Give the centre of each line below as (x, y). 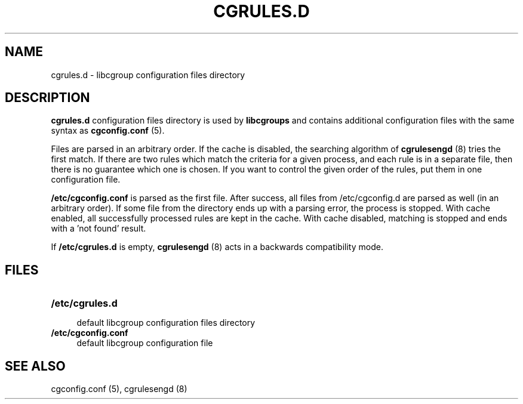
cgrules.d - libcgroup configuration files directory (148, 75)
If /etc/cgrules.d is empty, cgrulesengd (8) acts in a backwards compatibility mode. (217, 247)
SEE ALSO (35, 366)
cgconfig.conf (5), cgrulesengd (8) (119, 389)
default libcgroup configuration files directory (166, 323)
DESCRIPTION (47, 98)
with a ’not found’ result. (99, 229)
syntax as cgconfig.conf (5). (108, 131)
